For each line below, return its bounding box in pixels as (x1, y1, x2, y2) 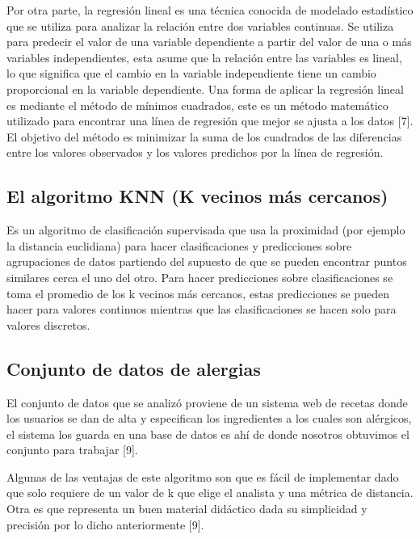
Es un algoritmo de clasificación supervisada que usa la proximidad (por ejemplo (6, 221, 405, 238)
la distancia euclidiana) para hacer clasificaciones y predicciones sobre (6, 237, 352, 254)
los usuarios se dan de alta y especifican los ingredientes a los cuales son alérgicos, (6, 410, 412, 427)
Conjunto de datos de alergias (6, 356, 261, 381)
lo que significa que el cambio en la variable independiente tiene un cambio (6, 65, 376, 82)
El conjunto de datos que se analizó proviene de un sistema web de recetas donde (6, 394, 408, 411)
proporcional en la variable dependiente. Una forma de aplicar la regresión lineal (6, 80, 404, 97)
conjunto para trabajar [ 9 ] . (6, 441, 138, 458)
